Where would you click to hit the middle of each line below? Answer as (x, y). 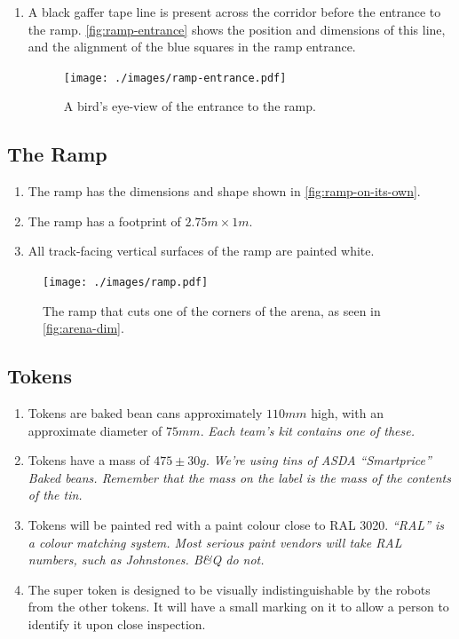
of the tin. (55, 495)
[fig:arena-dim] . (83, 328)
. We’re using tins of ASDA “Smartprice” (318, 460)
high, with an (347, 413)
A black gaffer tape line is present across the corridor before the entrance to (234, 12)
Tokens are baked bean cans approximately (145, 413)
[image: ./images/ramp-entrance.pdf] (175, 78)
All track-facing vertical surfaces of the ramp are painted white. (201, 251)
